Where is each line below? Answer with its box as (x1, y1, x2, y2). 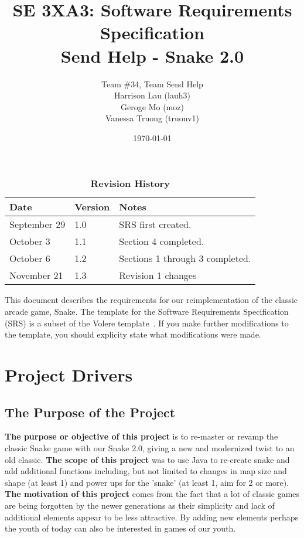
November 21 (9, 268, 63, 282)
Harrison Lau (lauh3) (114, 89, 190, 101)
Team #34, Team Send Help (101, 77, 203, 90)
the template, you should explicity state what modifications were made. (5, 328, 261, 340)
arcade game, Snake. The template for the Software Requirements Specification (5, 305, 289, 318)
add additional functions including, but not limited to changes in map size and (5, 465, 287, 477)
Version (74, 200, 110, 214)
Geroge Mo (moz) (121, 100, 184, 113)
